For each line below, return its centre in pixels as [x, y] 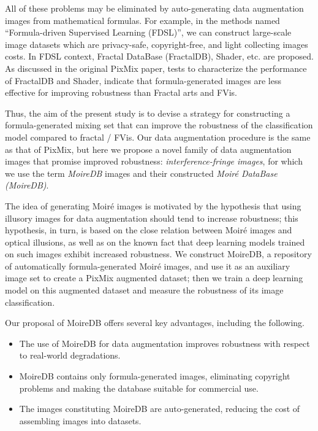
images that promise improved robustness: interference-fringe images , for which [154, 161]
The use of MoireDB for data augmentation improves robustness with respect [165, 343]
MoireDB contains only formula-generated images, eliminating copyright [155, 376]
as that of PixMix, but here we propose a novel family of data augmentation [148, 149]
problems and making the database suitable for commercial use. [139, 388]
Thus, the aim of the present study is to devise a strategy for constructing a [148, 113]
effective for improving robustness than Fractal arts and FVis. [121, 92]
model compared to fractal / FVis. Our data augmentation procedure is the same [158, 137]
